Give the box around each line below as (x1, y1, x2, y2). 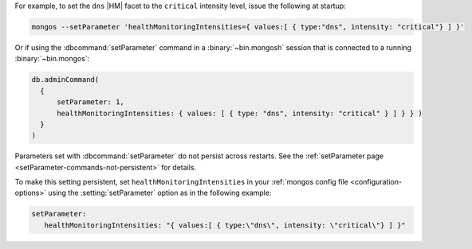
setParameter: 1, (57, 98, 125, 107)
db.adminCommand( (31, 76, 100, 84)
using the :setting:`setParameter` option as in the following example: (48, 188, 272, 198)
